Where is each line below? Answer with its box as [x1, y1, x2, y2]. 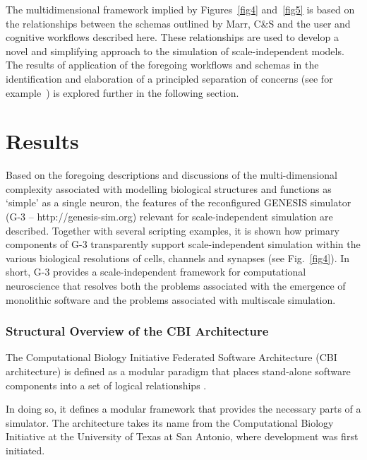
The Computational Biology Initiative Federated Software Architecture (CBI [6, 350, 337, 365]
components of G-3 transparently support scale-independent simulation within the [6, 237, 361, 252]
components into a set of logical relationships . [6, 377, 207, 392]
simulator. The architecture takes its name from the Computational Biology [6, 415, 334, 430]
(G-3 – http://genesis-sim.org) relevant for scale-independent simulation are [6, 209, 333, 224]
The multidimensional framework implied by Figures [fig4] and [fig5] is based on [6, 2, 355, 16]
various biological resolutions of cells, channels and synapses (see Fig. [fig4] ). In [6, 250, 350, 265]
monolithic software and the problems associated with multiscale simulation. [6, 292, 336, 307]
